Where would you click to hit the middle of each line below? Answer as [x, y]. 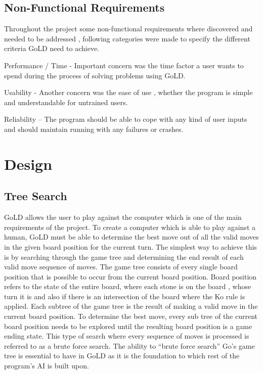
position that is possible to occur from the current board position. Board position [130, 276]
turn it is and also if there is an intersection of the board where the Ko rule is [125, 296]
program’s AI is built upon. [47, 366]
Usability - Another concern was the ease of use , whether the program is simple [128, 92]
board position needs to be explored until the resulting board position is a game [128, 326]
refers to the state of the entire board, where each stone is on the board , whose [128, 286]
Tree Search [36, 196]
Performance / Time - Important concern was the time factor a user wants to [124, 65]
